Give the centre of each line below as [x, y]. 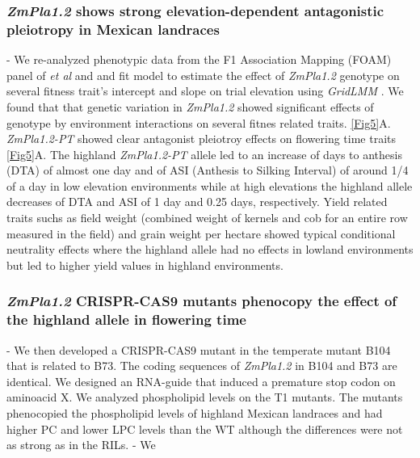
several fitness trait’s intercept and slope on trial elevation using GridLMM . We [205, 91]
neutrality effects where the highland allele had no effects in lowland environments [210, 249]
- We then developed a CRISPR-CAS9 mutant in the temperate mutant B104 [199, 349]
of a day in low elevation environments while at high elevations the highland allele [210, 185]
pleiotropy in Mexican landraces [113, 29]
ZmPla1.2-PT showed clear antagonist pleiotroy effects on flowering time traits [202, 139]
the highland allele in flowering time [126, 319]
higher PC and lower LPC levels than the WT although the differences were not [205, 429]
